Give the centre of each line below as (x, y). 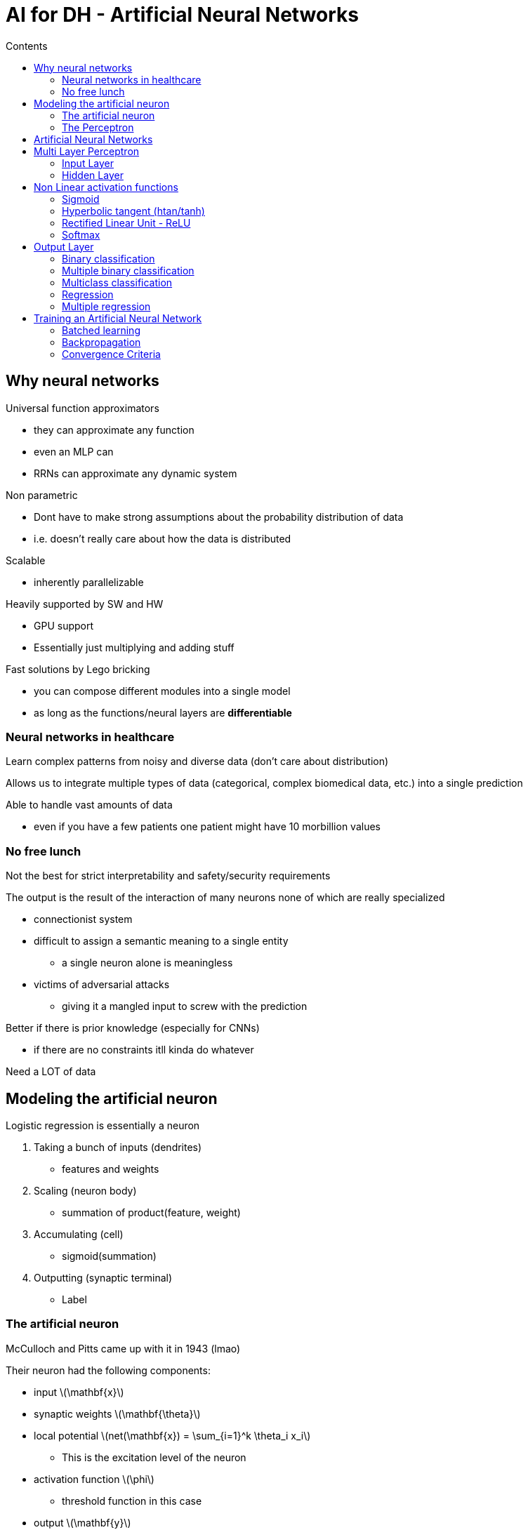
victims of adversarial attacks (102, 985)
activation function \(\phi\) (94, 1479)
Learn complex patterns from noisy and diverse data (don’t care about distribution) (197, 761)
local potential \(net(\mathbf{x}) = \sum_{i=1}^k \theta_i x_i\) (172, 1435)
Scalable (26, 560)
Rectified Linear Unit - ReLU (126, 222)
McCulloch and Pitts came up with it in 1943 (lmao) (123, 1348)
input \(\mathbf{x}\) (79, 1392)
